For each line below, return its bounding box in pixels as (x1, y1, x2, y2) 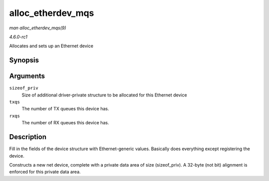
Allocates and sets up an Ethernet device (9, 43, 94, 49)
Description (9, 133, 47, 141)
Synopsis (9, 56, 39, 65)
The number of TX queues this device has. (21, 106, 109, 112)
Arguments (9, 72, 45, 81)
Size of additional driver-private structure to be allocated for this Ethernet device (21, 92, 187, 98)
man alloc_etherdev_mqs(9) (9, 25, 67, 31)
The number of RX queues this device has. (21, 120, 109, 126)
